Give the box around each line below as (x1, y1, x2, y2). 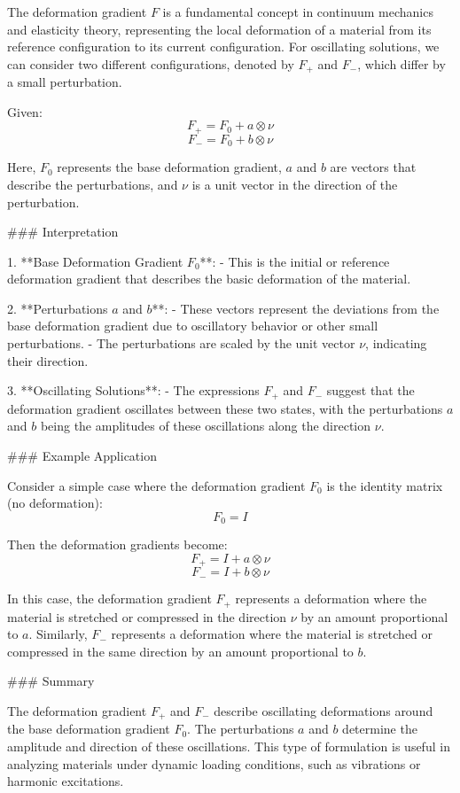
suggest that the (326, 381, 415, 400)
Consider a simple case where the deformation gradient (7, 476, 306, 494)
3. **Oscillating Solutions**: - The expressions (7, 381, 260, 400)
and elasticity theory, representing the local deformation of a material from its (7, 19, 432, 38)
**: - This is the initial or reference (199, 252, 390, 270)
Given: (7, 102, 43, 121)
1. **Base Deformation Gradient (7, 252, 183, 270)
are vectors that (330, 158, 417, 176)
